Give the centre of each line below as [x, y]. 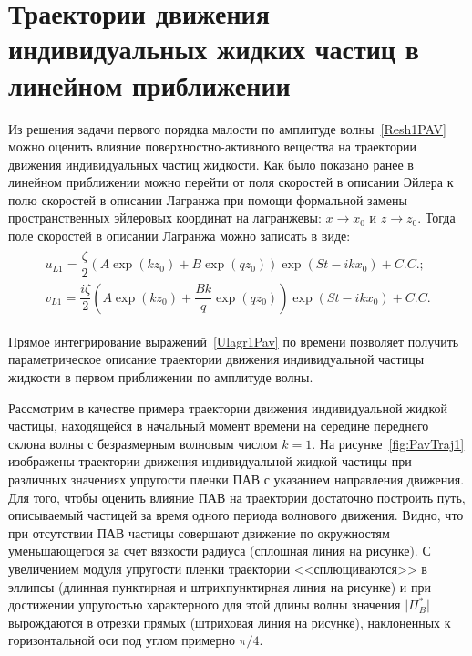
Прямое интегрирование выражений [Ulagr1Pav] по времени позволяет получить [234, 341]
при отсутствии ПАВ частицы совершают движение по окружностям [199, 532]
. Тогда [436, 218]
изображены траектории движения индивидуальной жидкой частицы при [210, 461]
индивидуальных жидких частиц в [214, 49]
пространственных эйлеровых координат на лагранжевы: [165, 218]
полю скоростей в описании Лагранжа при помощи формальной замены [208, 199]
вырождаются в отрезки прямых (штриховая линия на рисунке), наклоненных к [230, 622]
